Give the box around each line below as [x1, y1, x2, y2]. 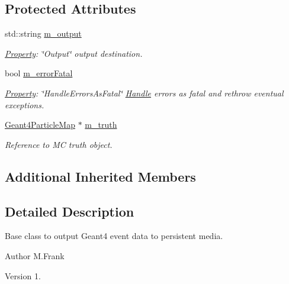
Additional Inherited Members [5, 167, 196, 185]
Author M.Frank [5, 249, 65, 262]
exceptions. [5, 98, 44, 111]
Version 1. [5, 269, 41, 282]
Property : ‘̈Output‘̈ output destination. [5, 47, 143, 59]
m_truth [85, 118, 117, 131]
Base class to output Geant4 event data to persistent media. [5, 230, 223, 242]
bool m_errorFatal [5, 67, 73, 79]
